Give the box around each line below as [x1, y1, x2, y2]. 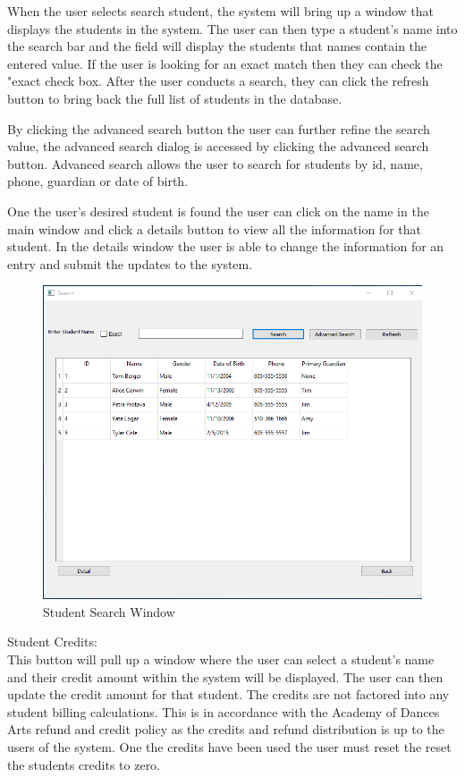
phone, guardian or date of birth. [7, 172, 189, 190]
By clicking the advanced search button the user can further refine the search [7, 119, 430, 138]
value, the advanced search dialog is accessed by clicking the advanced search [7, 137, 429, 156]
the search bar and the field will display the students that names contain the [7, 37, 427, 55]
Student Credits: [7, 632, 97, 651]
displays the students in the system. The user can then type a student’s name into [7, 19, 458, 38]
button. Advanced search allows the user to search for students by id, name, [7, 154, 423, 173]
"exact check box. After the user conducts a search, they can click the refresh [7, 72, 429, 90]
